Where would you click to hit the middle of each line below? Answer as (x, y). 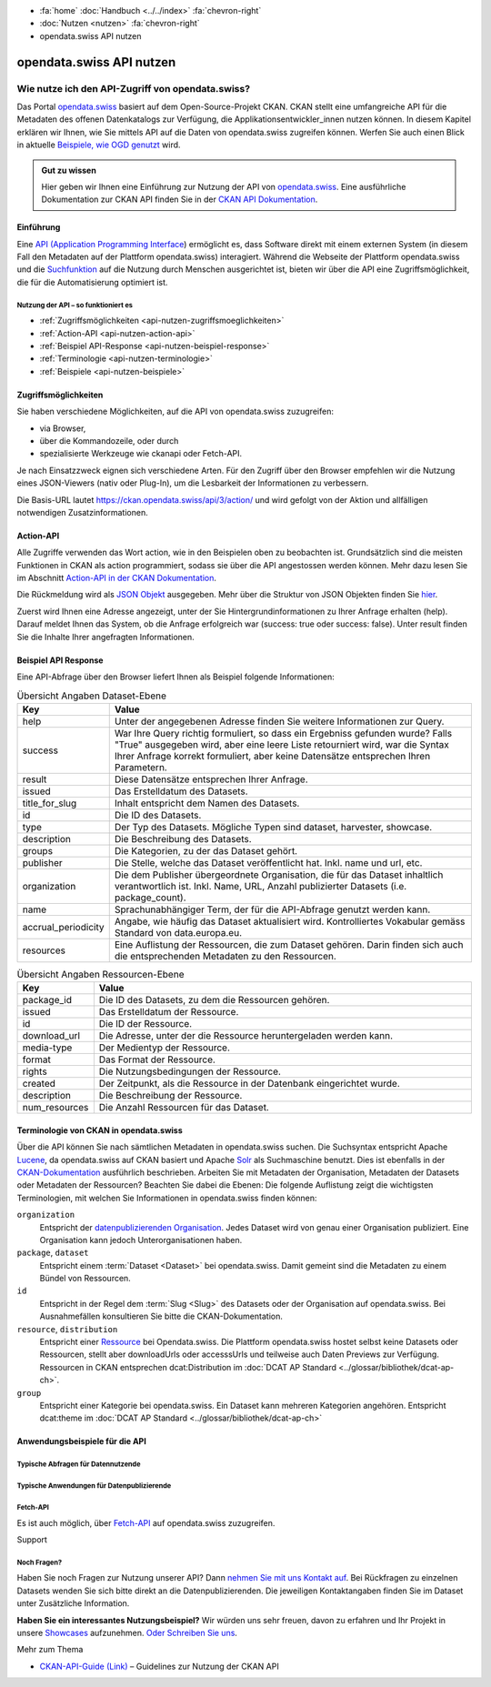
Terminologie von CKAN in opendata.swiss (100, 1130)
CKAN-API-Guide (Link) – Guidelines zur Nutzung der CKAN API (159, 1666)
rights (35, 1071)
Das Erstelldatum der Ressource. (169, 1012)
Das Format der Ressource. (157, 1059)
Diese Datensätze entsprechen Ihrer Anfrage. (211, 779)
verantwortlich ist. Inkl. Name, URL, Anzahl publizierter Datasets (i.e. (261, 886)
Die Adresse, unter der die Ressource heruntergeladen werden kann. (246, 1036)
